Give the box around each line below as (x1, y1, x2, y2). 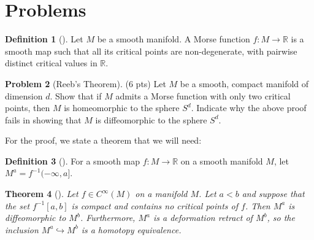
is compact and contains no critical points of (71, 199, 239, 212)
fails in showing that (5, 113, 82, 126)
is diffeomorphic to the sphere (95, 113, 207, 126)
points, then (5, 101, 50, 114)
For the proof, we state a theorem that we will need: (5, 134, 202, 147)
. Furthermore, (80, 211, 136, 224)
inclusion (5, 223, 39, 236)
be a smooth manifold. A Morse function (97, 33, 250, 45)
